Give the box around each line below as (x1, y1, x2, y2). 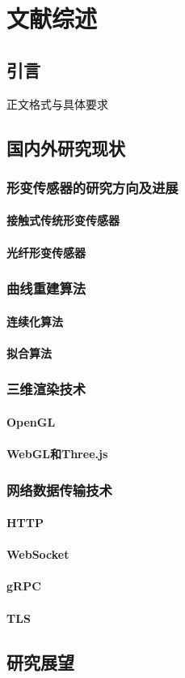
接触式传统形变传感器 (6, 212, 120, 229)
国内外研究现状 (6, 135, 125, 160)
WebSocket (6, 546, 69, 563)
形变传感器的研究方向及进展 (6, 177, 179, 197)
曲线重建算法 (6, 278, 86, 298)
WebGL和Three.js (6, 445, 108, 462)
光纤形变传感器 (6, 243, 86, 260)
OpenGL (6, 413, 56, 430)
